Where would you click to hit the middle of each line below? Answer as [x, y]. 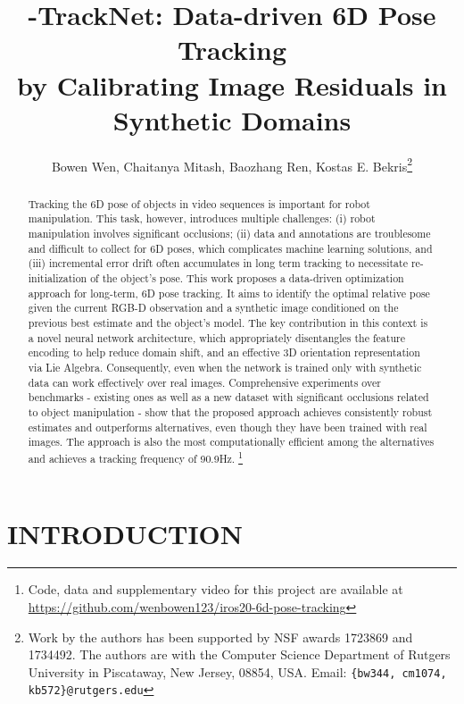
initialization [58, 278]
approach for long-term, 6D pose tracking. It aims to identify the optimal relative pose [229, 293]
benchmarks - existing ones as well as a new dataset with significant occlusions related [228, 397]
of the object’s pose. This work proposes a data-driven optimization [247, 278]
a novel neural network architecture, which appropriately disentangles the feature [216, 337]
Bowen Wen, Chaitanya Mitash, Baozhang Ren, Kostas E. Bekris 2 [232, 164]
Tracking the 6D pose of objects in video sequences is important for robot [199, 203]
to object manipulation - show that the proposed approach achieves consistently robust [230, 411]
